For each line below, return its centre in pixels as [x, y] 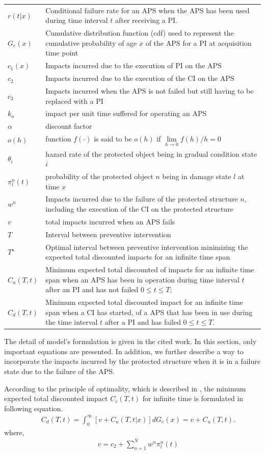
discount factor [69, 126]
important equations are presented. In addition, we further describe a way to [124, 351]
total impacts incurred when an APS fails [110, 221]
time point [62, 53]
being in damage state [197, 176]
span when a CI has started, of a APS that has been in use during [149, 312]
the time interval [72, 322]
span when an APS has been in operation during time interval [142, 279]
